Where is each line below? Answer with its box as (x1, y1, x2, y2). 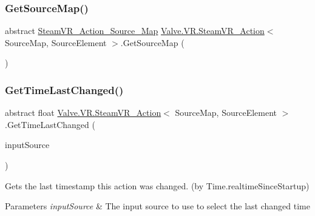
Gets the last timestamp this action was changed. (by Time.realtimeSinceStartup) (5, 179, 310, 192)
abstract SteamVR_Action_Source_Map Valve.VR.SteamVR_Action (5, 24, 265, 37)
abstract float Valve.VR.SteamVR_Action (5, 106, 161, 119)
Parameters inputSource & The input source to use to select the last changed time (5, 200, 310, 212)
